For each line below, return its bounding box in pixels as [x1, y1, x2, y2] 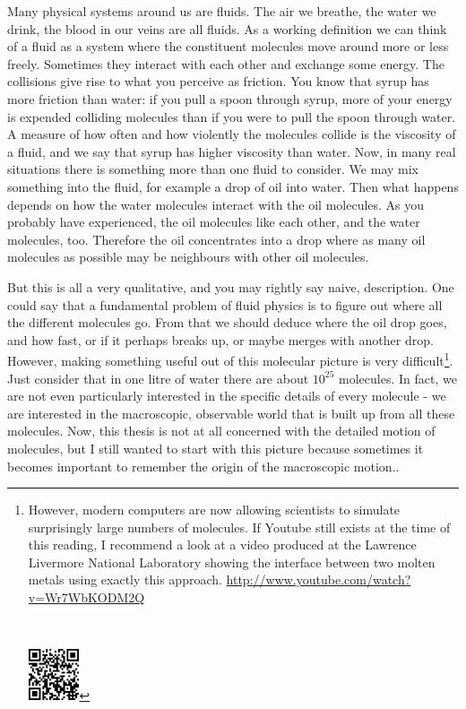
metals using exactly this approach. [28, 570, 222, 589]
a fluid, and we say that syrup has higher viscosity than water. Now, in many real [7, 142, 456, 160]
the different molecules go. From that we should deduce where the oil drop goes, [7, 313, 447, 332]
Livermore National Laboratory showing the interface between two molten [28, 552, 436, 571]
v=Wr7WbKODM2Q [28, 588, 145, 607]
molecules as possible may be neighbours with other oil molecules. [7, 247, 369, 266]
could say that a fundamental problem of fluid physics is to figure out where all [7, 295, 443, 314]
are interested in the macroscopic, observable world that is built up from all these [7, 403, 455, 422]
